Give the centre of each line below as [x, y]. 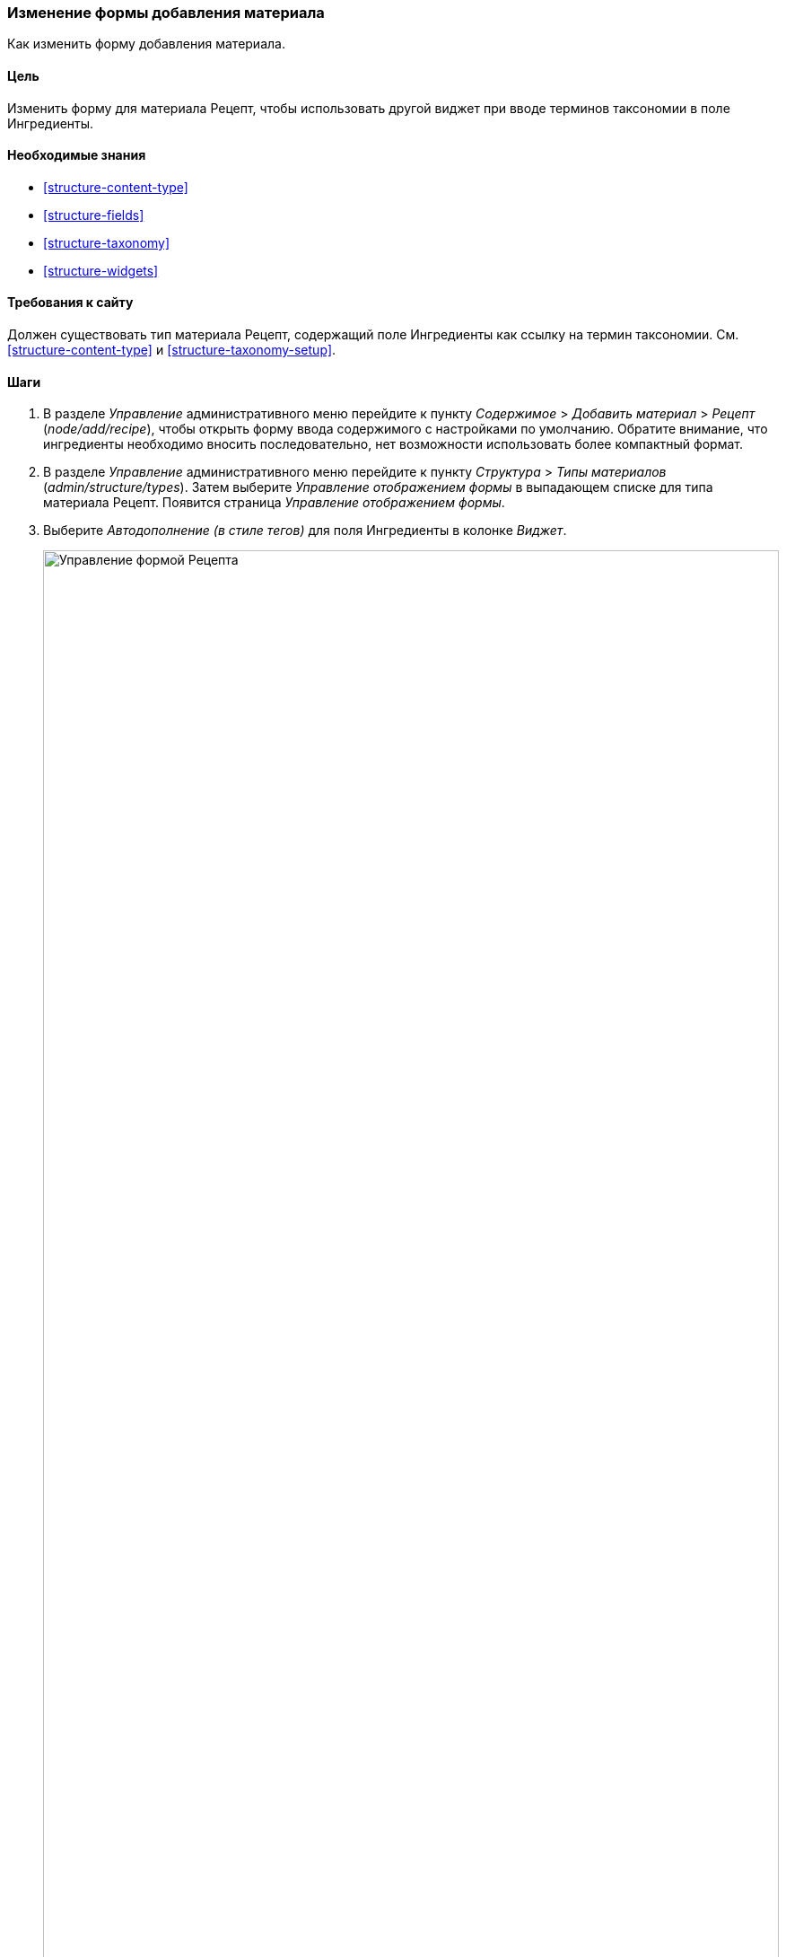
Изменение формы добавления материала [166, 13]
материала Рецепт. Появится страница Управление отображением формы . [274, 503]
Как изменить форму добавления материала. [146, 44]
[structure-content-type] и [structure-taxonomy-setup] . [172, 350]
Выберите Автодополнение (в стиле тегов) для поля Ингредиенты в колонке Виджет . [305, 531]
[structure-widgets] [101, 270]
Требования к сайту [70, 303]
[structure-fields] [94, 215]
